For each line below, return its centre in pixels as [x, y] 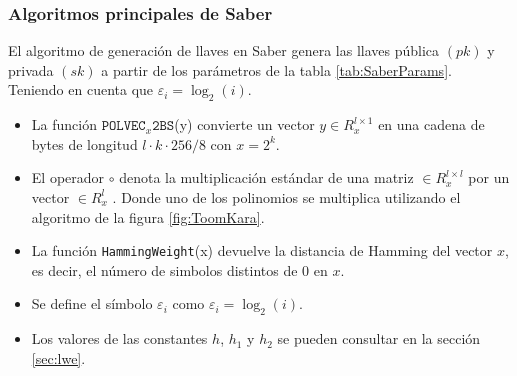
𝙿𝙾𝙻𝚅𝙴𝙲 [123, 126]
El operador [68, 177]
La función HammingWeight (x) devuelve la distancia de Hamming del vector [262, 250]
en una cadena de [431, 124]
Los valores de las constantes [119, 338]
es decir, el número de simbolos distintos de [164, 269]
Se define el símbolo [92, 303]
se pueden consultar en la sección [379, 338]
